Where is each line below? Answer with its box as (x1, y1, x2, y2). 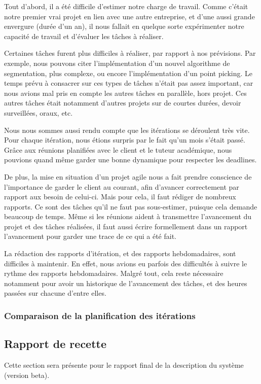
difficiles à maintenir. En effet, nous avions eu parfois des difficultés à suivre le (4, 258, 247, 268)
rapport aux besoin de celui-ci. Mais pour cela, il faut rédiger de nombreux (4, 191, 236, 202)
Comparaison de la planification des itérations (4, 309, 196, 322)
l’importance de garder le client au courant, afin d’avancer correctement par (4, 181, 239, 192)
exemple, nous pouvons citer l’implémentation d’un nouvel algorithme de (4, 57, 230, 68)
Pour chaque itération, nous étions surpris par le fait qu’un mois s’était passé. (4, 134, 245, 145)
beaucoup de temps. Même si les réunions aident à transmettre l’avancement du (4, 211, 252, 222)
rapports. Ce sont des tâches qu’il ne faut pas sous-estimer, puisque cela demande (4, 201, 257, 212)
